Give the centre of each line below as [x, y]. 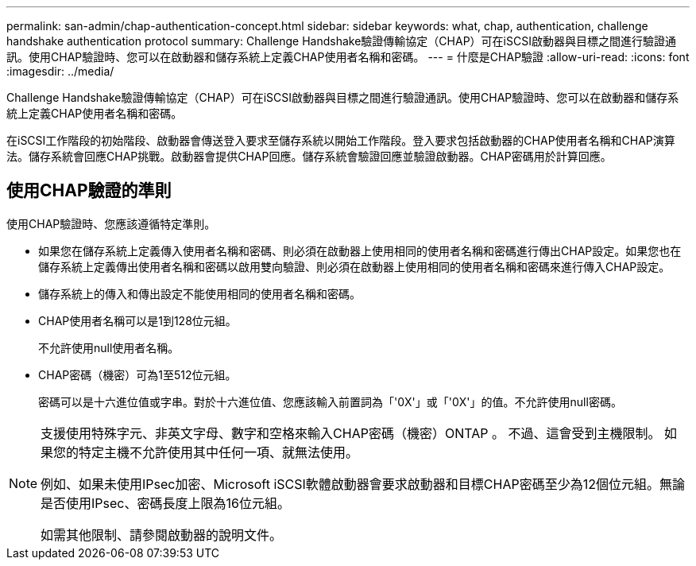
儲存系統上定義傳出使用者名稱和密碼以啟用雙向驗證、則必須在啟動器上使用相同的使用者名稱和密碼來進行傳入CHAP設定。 [354, 266]
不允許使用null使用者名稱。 [109, 347]
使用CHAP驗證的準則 [89, 191]
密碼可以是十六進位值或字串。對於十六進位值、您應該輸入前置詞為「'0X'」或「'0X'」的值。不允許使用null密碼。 [330, 401]
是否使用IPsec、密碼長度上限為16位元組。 [165, 503]
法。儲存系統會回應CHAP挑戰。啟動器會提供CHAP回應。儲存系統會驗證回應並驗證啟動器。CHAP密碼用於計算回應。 [309, 156]
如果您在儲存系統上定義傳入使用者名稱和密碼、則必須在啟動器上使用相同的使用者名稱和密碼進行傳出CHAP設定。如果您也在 [360, 250]
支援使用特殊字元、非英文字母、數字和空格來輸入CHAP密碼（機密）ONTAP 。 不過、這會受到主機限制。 [351, 433]
